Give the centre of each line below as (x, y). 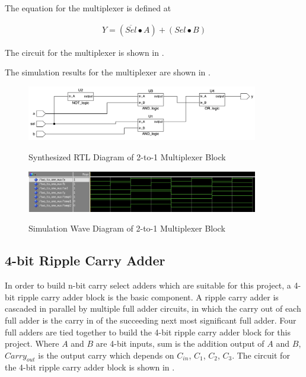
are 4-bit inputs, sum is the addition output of (180, 343)
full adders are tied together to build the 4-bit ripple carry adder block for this (148, 332)
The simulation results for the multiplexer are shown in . (108, 72)
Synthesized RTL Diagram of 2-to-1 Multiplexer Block (127, 156)
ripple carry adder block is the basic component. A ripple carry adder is (148, 297)
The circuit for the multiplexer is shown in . (85, 52)
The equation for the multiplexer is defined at (88, 8)
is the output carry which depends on (106, 355)
